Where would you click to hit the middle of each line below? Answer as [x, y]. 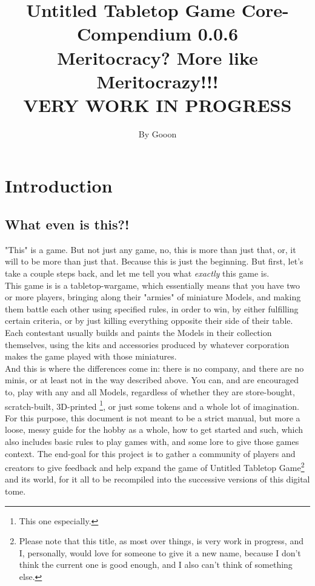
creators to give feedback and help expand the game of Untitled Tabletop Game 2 [155, 466]
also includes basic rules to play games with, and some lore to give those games [152, 442]
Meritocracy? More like [157, 57]
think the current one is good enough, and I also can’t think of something [156, 565]
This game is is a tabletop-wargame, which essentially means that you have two [152, 285]
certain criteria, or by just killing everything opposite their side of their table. [149, 321]
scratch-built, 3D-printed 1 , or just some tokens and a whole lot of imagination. [152, 405]
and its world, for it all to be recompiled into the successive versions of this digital [157, 479]
